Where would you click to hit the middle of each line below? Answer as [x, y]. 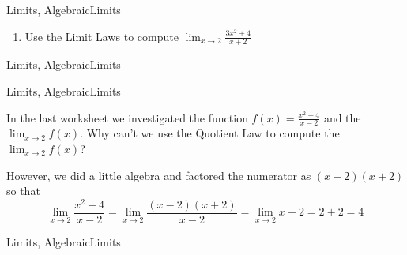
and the [342, 117]
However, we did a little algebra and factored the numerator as [159, 175]
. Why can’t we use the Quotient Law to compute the [210, 133]
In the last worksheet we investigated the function [127, 117]
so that [23, 191]
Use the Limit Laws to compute [102, 36]
